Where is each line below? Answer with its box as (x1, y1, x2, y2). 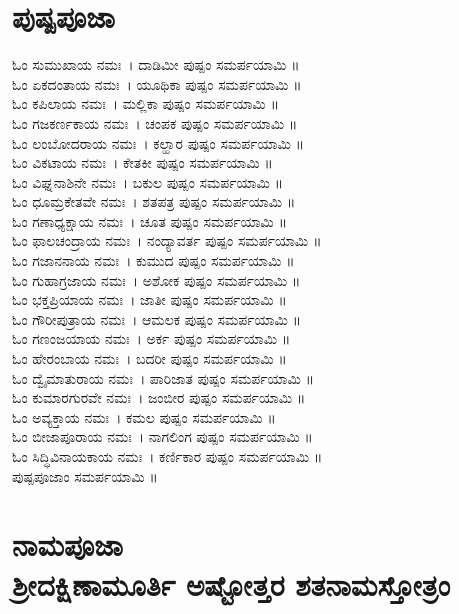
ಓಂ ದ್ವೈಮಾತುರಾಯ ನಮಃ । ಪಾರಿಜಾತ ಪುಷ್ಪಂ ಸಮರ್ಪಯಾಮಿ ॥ (12, 367, 314, 388)
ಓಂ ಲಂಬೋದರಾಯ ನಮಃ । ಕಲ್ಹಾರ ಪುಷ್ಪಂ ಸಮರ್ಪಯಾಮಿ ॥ (12, 132, 304, 153)
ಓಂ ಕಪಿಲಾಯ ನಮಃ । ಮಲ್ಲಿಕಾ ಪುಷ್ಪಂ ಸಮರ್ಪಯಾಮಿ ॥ (12, 93, 279, 114)
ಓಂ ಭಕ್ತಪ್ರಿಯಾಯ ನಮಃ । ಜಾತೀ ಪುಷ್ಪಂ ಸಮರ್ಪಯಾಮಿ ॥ (12, 289, 287, 310)
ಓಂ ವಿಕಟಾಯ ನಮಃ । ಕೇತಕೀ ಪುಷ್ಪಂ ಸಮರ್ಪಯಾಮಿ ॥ (12, 152, 273, 173)
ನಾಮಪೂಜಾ (12, 524, 123, 565)
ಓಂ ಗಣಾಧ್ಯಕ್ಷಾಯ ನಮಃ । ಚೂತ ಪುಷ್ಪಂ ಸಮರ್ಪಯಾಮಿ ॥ (12, 210, 287, 231)
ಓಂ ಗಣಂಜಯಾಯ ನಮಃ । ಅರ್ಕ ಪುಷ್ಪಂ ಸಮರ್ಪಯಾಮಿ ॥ (12, 328, 291, 349)
